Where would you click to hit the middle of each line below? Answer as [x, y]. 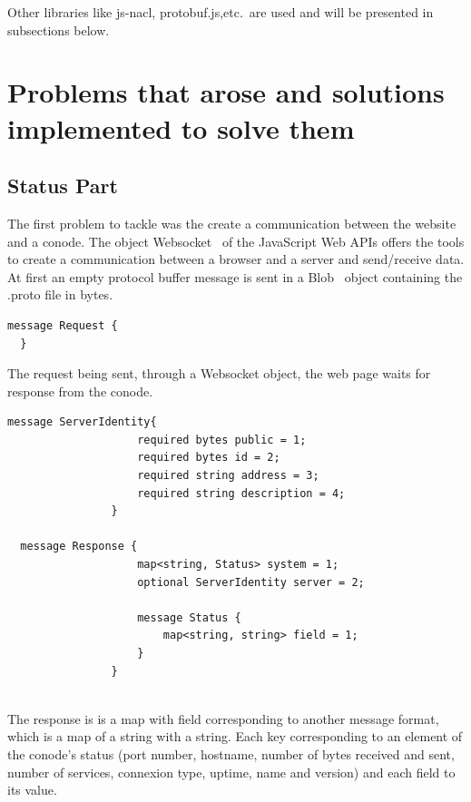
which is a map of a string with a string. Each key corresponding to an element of [235, 736]
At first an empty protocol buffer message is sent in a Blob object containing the [235, 276]
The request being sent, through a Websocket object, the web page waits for [219, 373]
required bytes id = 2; [209, 458]
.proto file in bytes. [60, 294]
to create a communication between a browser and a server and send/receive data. [236, 259]
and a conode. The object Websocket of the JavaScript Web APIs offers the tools [236, 241]
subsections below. [59, 29]
